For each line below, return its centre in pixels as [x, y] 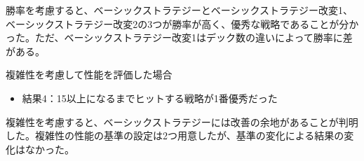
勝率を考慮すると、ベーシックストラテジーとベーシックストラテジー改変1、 [180, 10]
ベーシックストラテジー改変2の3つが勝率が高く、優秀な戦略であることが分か [182, 23]
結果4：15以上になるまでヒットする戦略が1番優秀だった [150, 98]
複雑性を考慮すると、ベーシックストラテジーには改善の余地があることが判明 [182, 121]
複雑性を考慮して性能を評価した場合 [89, 75]
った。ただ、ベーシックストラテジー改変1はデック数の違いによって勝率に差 [179, 37]
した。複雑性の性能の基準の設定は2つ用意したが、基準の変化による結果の [175, 135]
